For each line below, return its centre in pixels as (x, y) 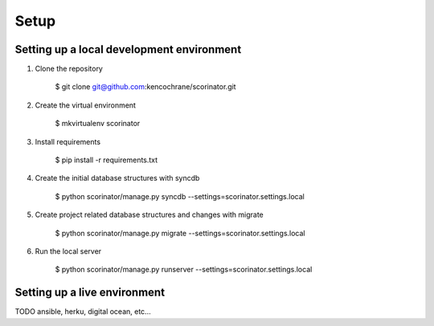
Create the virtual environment (86, 105)
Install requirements (68, 141)
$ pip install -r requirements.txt (106, 160)
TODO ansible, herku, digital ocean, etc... (83, 312)
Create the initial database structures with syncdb (117, 178)
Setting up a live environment (90, 293)
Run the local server (68, 251)
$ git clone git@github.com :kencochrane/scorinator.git (145, 87)
